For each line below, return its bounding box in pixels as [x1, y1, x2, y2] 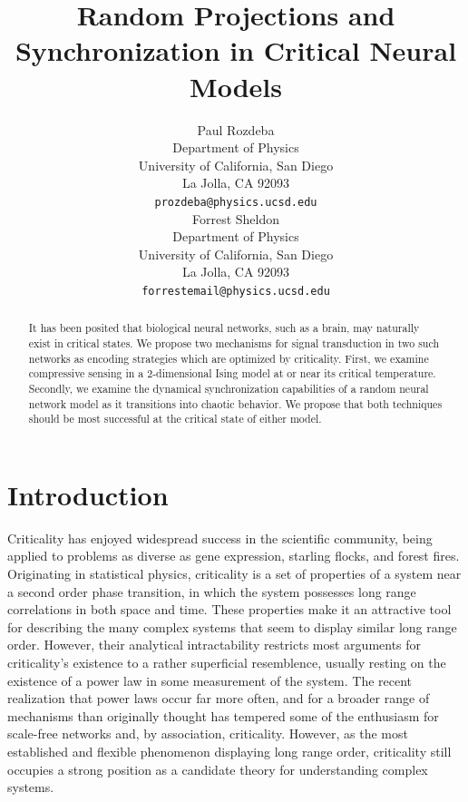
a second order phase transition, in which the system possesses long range [7, 582, 416, 601]
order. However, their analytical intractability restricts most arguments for [7, 635, 422, 654]
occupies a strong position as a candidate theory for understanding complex [7, 759, 428, 778]
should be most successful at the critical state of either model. [28, 411, 322, 426]
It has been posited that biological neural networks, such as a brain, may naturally [28, 320, 420, 336]
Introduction [7, 475, 169, 513]
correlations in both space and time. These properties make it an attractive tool [7, 600, 452, 619]
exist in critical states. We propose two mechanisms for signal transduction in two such [28, 336, 439, 351]
